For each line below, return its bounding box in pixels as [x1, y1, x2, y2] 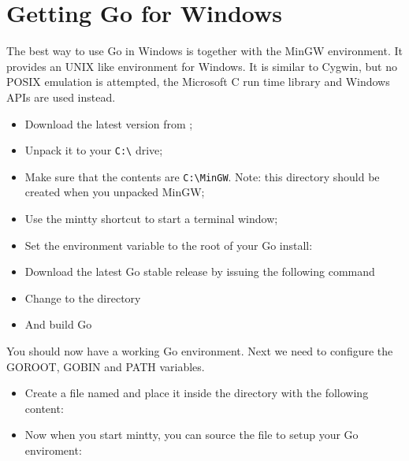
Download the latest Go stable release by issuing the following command [24, 263, 375, 280]
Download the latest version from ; [24, 115, 193, 132]
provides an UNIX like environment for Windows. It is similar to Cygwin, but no [6, 58, 397, 74]
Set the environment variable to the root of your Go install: [24, 236, 313, 253]
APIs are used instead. [6, 88, 116, 105]
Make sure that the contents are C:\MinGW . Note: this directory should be [24, 168, 380, 184]
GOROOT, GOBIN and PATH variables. [6, 358, 205, 374]
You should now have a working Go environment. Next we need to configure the [6, 342, 393, 359]
